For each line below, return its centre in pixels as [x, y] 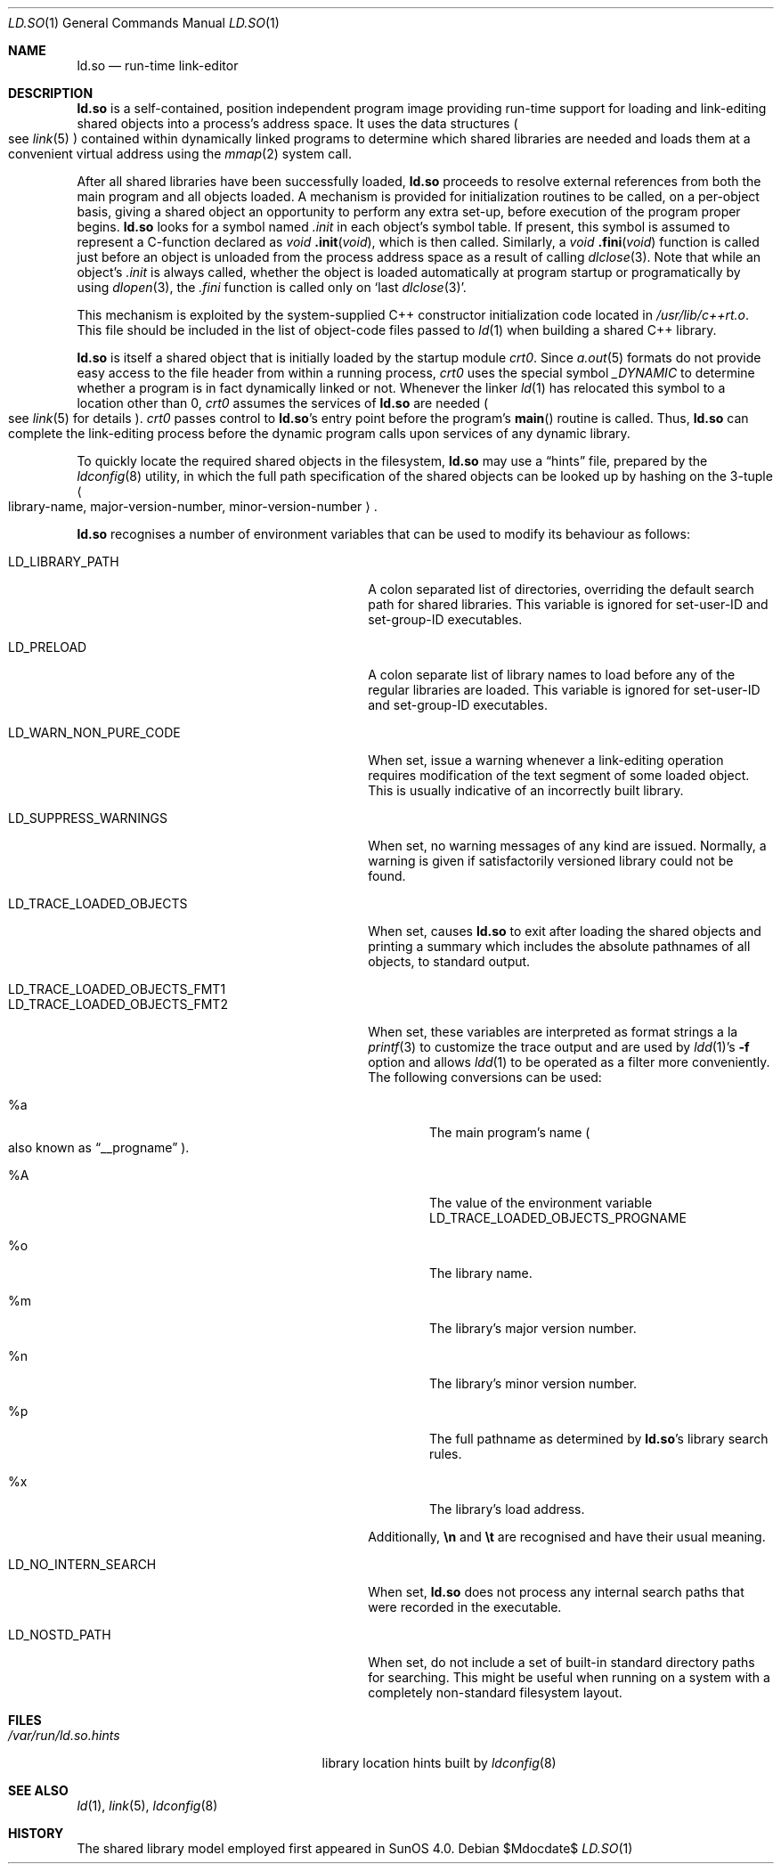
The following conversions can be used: [485, 1077]
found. [387, 876]
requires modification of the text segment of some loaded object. [559, 775]
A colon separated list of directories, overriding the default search [561, 589]
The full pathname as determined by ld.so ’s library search [599, 1439]
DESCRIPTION [51, 93]
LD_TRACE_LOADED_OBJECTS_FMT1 [117, 989]
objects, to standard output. [449, 961]
